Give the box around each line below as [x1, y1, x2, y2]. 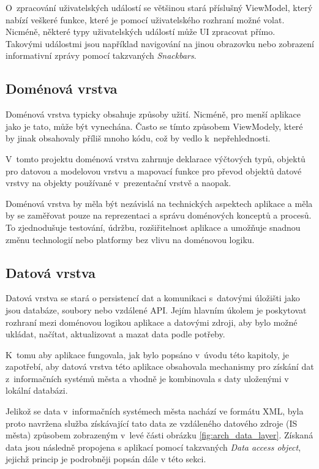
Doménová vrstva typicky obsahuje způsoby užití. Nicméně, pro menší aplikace [6, 108, 301, 121]
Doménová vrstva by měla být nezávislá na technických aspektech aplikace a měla [6, 197, 313, 209]
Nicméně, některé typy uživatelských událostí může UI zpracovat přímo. [6, 25, 276, 38]
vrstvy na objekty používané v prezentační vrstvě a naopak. [6, 176, 231, 189]
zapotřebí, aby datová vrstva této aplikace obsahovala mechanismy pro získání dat [6, 360, 314, 373]
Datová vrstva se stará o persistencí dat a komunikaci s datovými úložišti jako [6, 291, 300, 304]
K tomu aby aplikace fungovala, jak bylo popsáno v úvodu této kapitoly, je [6, 348, 289, 361]
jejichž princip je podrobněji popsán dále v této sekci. [6, 452, 206, 465]
